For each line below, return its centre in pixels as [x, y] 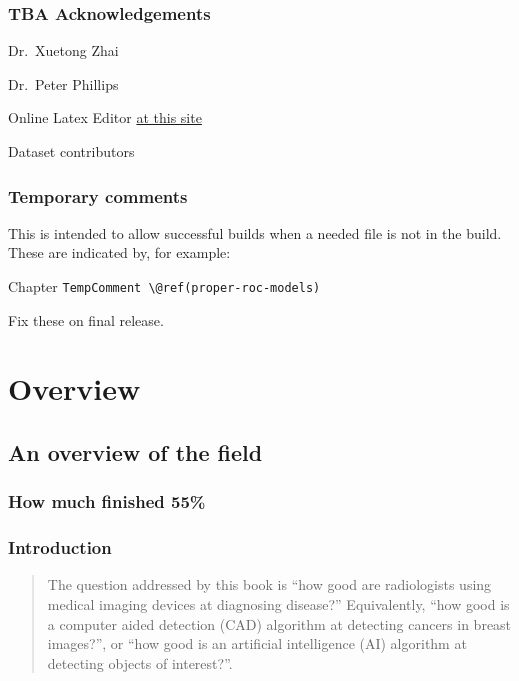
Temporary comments [98, 195]
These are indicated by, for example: [119, 252]
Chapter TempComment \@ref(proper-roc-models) [164, 286]
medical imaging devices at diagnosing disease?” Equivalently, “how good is [278, 604]
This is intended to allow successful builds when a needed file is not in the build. [255, 232]
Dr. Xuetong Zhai [63, 50]
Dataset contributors [71, 151]
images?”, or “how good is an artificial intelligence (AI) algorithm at [257, 643]
